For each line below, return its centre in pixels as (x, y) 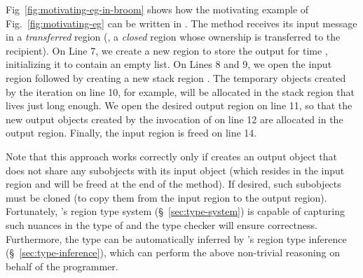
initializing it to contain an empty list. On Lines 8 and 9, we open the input (169, 64)
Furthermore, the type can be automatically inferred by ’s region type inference (176, 238)
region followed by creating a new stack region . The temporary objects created (176, 77)
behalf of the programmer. (62, 266)
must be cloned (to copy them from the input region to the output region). (166, 197)
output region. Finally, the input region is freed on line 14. (131, 133)
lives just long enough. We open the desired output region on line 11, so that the (179, 105)
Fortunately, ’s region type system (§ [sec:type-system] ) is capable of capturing (176, 211)
